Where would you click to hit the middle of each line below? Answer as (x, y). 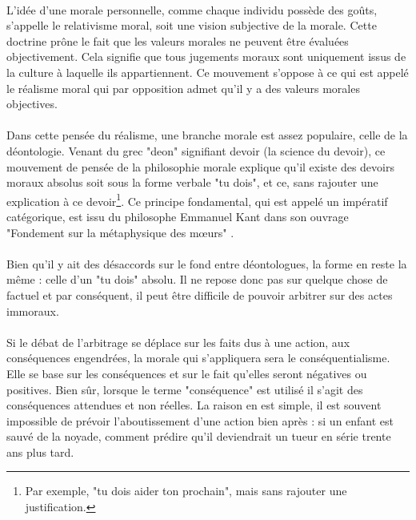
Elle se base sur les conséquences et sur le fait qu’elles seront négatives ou (187, 373)
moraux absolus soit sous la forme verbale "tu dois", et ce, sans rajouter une (192, 182)
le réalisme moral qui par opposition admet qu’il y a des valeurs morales (183, 88)
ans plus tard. (40, 451)
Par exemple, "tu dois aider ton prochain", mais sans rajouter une (186, 491)
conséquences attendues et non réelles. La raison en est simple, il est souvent (194, 405)
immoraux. (33, 310)
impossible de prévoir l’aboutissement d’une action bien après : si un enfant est (200, 420)
